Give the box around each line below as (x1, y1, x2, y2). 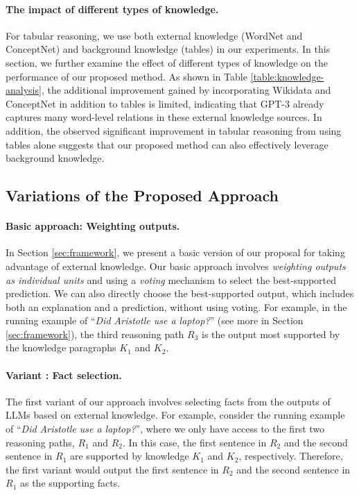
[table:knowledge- (250, 69, 324, 83)
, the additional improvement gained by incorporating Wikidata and (41, 83, 331, 97)
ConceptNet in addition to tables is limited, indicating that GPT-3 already (6, 96, 324, 110)
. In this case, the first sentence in (123, 435, 267, 449)
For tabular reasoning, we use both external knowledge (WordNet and (6, 28, 303, 42)
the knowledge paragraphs (6, 340, 116, 355)
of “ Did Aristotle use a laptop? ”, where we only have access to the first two (6, 421, 325, 436)
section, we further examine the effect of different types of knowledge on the (6, 55, 328, 69)
